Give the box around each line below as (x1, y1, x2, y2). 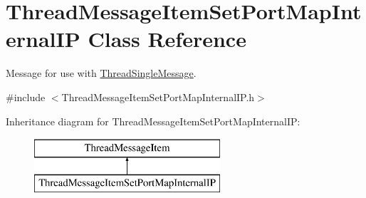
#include (6, 89, 46, 104)
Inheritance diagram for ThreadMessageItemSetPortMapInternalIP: (6, 113, 300, 128)
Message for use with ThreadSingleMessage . (6, 66, 197, 80)
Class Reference (88, 24, 246, 53)
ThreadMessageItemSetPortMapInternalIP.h (61, 89, 255, 104)
